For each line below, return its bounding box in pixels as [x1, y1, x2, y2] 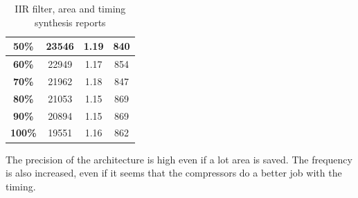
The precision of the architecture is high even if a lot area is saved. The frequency [6, 152, 352, 166]
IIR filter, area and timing [15, 1, 126, 15]
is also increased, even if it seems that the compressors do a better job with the [6, 165, 342, 180]
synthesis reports [34, 15, 106, 29]
